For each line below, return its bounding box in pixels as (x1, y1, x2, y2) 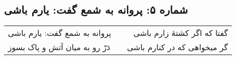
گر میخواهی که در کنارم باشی (127, 41, 228, 53)
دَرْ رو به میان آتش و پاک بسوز (8, 41, 111, 53)
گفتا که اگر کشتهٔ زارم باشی (133, 27, 228, 39)
